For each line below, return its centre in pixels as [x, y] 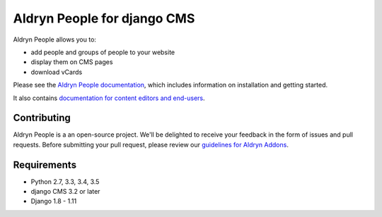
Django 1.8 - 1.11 [54, 201]
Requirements [45, 165]
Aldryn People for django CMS [104, 18]
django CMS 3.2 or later [65, 192]
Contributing [42, 118]
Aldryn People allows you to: [55, 39]
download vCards [57, 72]
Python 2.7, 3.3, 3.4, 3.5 [65, 181]
